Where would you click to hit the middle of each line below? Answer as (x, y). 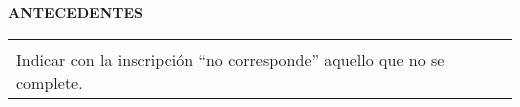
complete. (49, 82)
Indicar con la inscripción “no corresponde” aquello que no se (230, 59)
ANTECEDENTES (76, 12)
